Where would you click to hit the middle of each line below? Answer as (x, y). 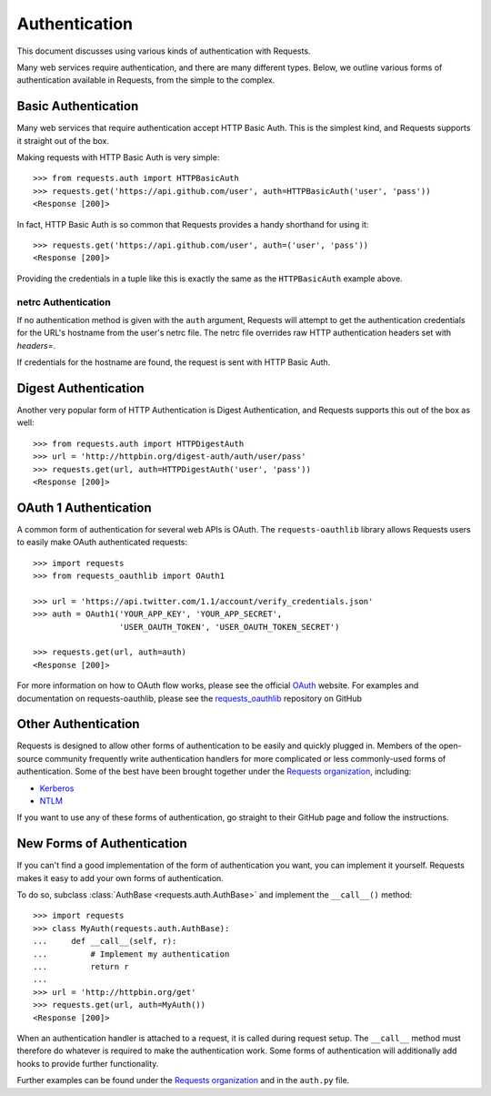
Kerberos (57, 788)
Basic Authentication (78, 106)
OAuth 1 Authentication (84, 507)
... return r (81, 967)
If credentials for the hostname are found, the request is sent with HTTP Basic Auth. (174, 362)
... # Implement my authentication (131, 954)
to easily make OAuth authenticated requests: (102, 543)
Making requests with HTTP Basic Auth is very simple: (118, 157)
